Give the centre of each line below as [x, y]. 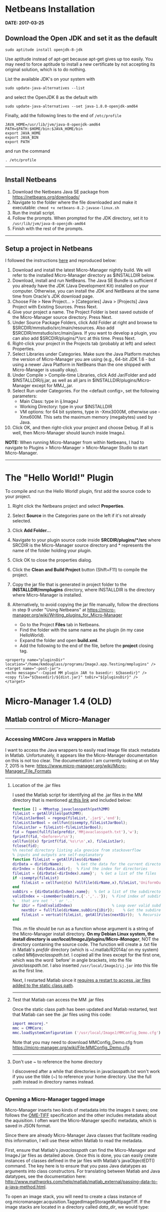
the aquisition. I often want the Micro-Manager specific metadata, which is [81, 1121]
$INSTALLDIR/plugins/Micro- [122, 380]
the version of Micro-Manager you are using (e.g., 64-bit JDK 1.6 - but [84, 359]
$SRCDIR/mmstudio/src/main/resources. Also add [63, 328]
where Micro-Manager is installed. [47, 595]
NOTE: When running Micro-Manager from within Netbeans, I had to [75, 442]
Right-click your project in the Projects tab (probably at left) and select [84, 344]
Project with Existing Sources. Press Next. [55, 307]
